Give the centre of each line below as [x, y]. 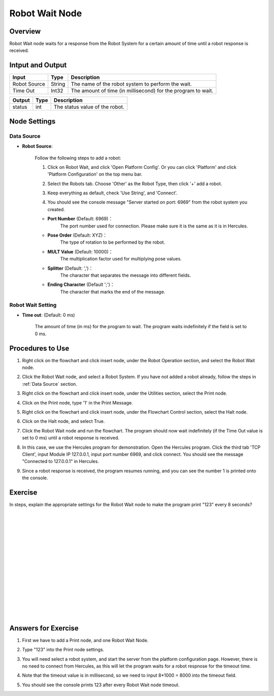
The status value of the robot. [89, 107]
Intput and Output [38, 65]
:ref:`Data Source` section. [49, 384]
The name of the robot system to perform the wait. [131, 84]
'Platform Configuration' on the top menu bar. [95, 174]
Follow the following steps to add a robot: [78, 158]
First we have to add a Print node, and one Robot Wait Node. [85, 640]
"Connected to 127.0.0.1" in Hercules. [60, 461]
